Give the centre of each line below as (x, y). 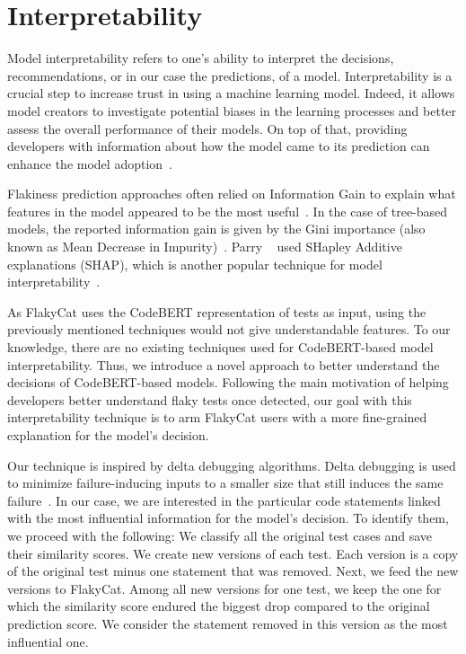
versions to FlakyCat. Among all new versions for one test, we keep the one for (224, 588)
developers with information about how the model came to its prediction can (219, 146)
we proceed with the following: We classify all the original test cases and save (220, 535)
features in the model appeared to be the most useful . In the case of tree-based (228, 211)
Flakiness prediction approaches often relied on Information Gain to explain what (232, 194)
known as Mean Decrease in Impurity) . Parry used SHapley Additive (205, 247)
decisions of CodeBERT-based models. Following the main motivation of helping (228, 382)
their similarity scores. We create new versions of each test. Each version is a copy (233, 553)
